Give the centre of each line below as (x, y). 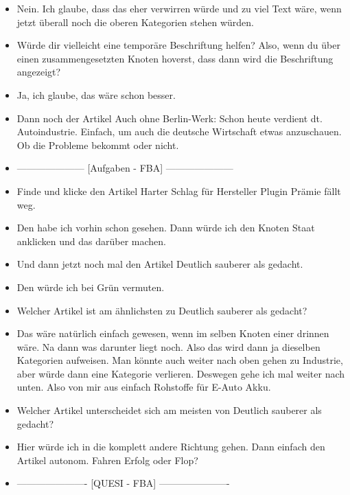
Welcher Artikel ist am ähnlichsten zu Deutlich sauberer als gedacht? (162, 310)
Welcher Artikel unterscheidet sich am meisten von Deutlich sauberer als (169, 410)
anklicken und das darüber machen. (91, 241)
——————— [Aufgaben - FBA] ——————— (125, 168)
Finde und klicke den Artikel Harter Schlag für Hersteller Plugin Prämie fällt (179, 191)
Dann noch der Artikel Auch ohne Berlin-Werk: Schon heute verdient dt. (170, 118)
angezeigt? (39, 72)
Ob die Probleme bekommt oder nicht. (98, 145)
